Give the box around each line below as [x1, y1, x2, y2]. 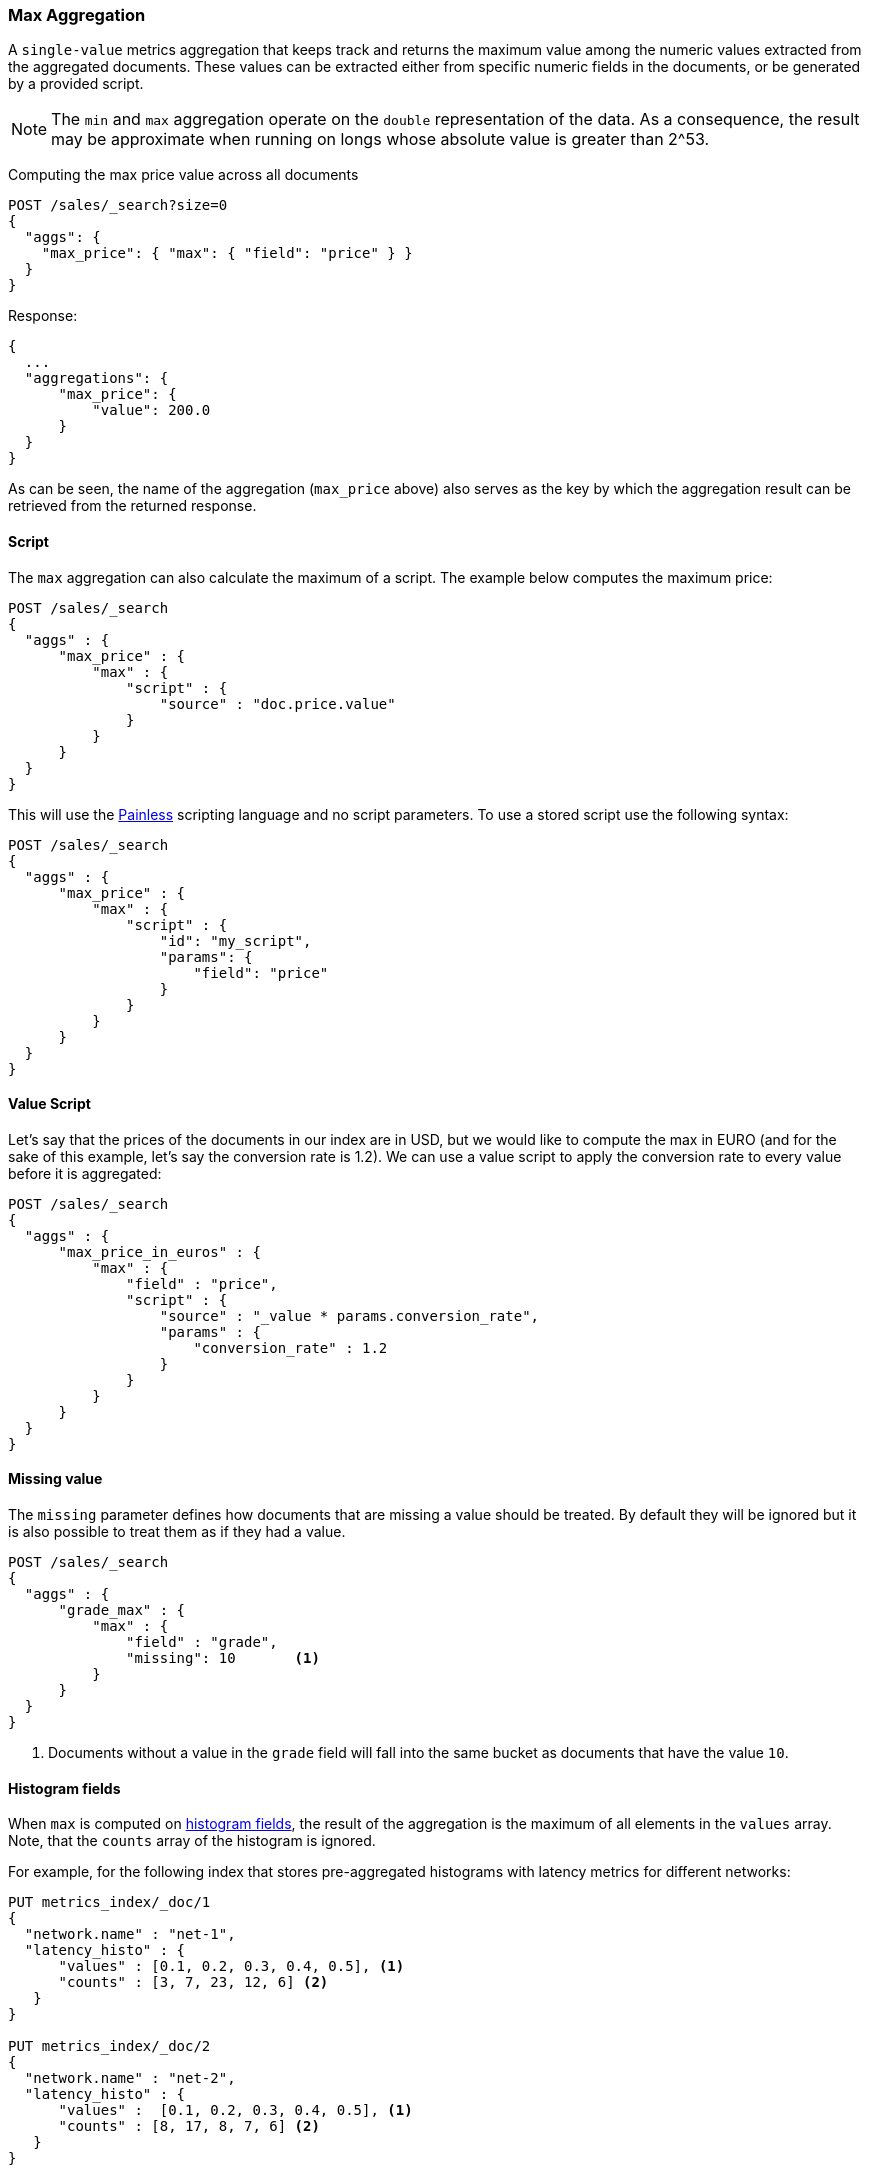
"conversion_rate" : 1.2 [193, 1339, 388, 1356]
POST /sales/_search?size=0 [8, 197, 228, 214]
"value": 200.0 [92, 402, 211, 419]
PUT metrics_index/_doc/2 [8, 2038, 211, 2055]
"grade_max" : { [58, 1602, 186, 1619]
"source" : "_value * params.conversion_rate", [159, 1307, 540, 1324]
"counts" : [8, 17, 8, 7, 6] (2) [58, 2118, 320, 2135]
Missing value [8, 1470, 103, 1488]
